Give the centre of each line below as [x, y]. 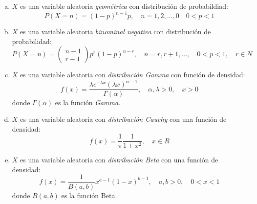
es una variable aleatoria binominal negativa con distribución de [116, 32]
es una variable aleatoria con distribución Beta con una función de [119, 160]
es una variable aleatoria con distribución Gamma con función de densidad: [133, 75]
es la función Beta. [89, 195]
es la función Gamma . [88, 102]
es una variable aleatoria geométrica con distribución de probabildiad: [124, 6]
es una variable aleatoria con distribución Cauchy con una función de [123, 119]
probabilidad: [32, 41]
